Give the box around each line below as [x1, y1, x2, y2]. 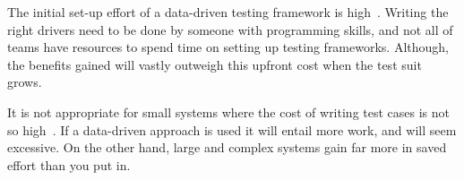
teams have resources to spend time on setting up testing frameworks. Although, [7, 38, 449, 56]
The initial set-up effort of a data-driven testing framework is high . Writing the [7, 3, 449, 21]
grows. [7, 73, 42, 91]
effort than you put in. [7, 155, 131, 174]
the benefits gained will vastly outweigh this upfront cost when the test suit [7, 55, 422, 73]
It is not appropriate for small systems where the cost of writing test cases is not [7, 102, 451, 121]
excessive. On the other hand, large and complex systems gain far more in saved [7, 138, 447, 157]
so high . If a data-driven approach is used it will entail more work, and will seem [7, 120, 457, 139]
